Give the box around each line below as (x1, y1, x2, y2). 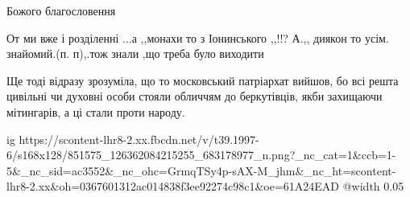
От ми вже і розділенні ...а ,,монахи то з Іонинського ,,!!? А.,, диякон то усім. (6, 29, 389, 46)
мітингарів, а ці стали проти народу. (6, 103, 185, 120)
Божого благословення (6, 2, 116, 18)
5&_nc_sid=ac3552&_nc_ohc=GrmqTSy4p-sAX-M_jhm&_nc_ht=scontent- (6, 162, 396, 179)
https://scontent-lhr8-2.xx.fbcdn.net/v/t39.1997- (19, 130, 259, 147)
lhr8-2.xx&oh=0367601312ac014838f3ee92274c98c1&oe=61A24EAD (6, 178, 340, 195)
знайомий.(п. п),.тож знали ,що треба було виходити (6, 45, 264, 62)
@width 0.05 (342, 178, 404, 195)
